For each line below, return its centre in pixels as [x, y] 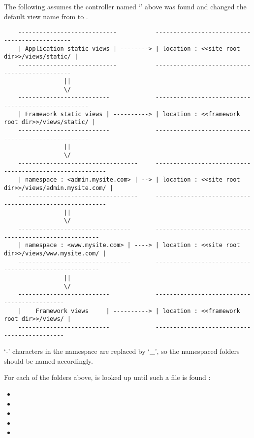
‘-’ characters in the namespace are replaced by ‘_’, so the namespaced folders [122, 351]
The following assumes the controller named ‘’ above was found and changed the [125, 6]
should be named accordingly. [48, 360]
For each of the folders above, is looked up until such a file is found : [107, 377]
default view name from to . [46, 16]
